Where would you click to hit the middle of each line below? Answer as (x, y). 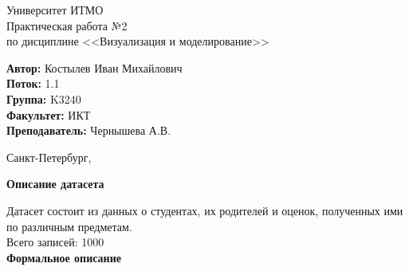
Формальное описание (64, 257)
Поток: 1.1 (33, 83)
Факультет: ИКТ (49, 114)
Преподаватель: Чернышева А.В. (89, 130)
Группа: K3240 (44, 98)
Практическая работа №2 (67, 25)
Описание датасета (55, 184)
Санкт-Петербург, (49, 157)
